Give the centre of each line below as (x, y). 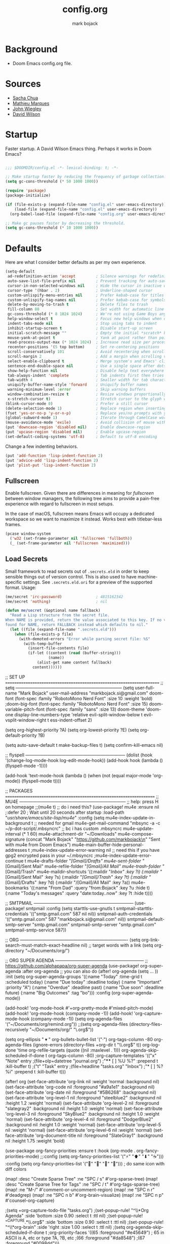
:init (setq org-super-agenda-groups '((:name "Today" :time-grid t (74, 976)
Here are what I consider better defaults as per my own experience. (76, 262)
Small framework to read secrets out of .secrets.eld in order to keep (77, 571)
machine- (147, 576)
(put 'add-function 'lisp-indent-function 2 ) (54, 456)
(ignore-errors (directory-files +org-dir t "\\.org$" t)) (87, 1045)
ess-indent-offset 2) (71, 720)
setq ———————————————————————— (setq (70, 687)
